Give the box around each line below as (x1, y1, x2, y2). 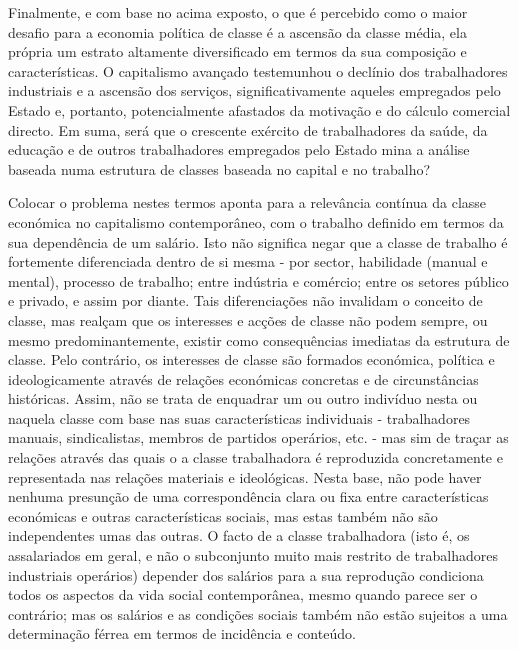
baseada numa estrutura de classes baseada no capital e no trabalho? (8, 158, 431, 179)
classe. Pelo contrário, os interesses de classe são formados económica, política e (8, 349, 495, 370)
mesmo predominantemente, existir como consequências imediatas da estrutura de (8, 329, 510, 350)
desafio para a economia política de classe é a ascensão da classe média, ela (8, 21, 467, 42)
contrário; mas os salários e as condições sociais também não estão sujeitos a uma (8, 603, 508, 624)
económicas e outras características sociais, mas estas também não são (8, 505, 438, 526)
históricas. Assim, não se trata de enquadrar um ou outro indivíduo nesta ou (8, 388, 478, 409)
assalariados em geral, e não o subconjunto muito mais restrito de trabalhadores (8, 545, 498, 566)
